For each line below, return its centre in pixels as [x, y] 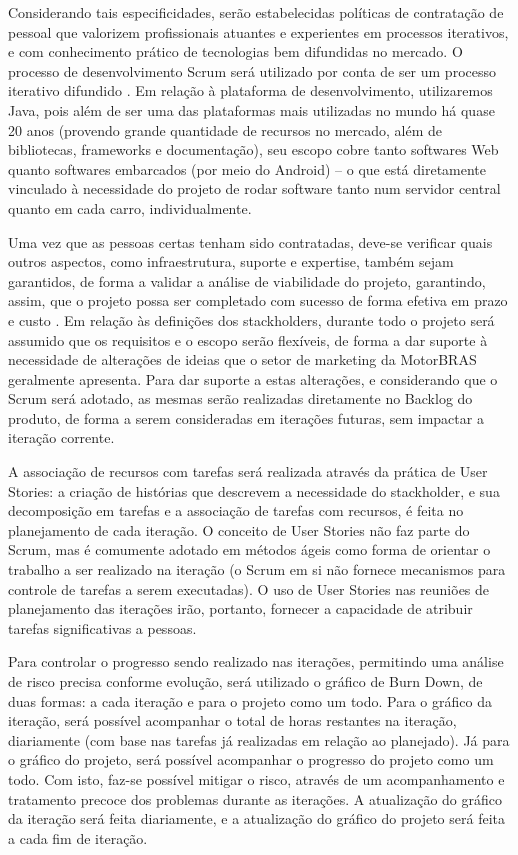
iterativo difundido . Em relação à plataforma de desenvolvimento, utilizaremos [250, 90]
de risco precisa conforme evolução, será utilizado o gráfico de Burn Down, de [245, 681]
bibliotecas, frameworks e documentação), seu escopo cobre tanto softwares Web [253, 149]
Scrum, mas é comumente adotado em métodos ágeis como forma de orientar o [249, 549]
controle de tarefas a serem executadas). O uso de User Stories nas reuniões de [249, 588]
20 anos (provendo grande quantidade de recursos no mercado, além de [225, 129]
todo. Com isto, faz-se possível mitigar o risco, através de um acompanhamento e [256, 778]
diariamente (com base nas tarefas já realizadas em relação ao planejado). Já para [259, 739]
